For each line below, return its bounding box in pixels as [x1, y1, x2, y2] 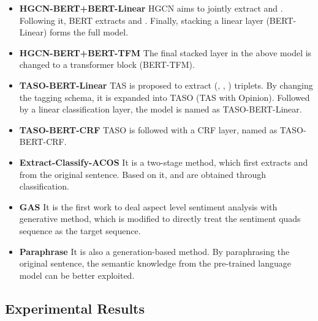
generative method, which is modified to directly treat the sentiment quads [19, 212, 301, 225]
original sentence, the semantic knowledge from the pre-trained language [19, 257, 292, 270]
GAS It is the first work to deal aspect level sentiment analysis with [19, 200, 278, 213]
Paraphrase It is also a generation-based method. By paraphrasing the [19, 245, 290, 257]
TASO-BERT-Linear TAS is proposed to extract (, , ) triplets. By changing [19, 78, 313, 91]
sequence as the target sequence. [19, 224, 141, 237]
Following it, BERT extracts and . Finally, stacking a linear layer [19, 13, 263, 26]
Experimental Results [5, 298, 145, 317]
